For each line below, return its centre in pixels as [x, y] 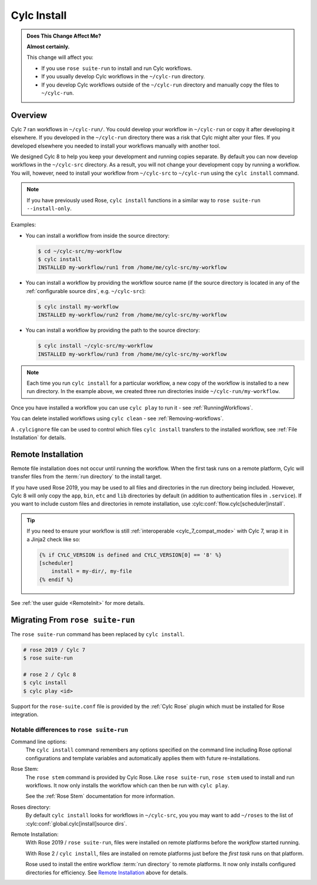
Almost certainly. [48, 46]
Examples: [23, 225]
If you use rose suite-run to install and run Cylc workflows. [117, 68]
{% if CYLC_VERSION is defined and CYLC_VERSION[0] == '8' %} [130, 555]
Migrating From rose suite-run [73, 620]
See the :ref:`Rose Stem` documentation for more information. [100, 796]
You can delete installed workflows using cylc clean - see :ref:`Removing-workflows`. [117, 418]
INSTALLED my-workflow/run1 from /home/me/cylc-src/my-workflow [132, 267]
